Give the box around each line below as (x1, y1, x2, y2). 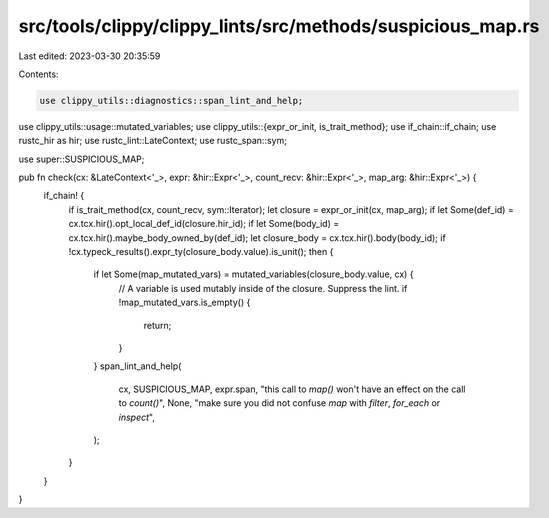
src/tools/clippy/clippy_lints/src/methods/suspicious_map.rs (18, 15, 540, 37)
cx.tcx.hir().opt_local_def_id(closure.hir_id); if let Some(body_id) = (68, 218, 340, 230)
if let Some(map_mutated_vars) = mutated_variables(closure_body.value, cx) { (93, 268, 414, 280)
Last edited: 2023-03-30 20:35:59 (18, 50, 161, 62)
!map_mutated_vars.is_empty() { (118, 296, 251, 309)
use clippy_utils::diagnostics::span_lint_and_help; (39, 95, 304, 106)
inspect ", (118, 411, 155, 423)
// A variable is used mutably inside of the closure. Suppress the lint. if (118, 282, 408, 294)
